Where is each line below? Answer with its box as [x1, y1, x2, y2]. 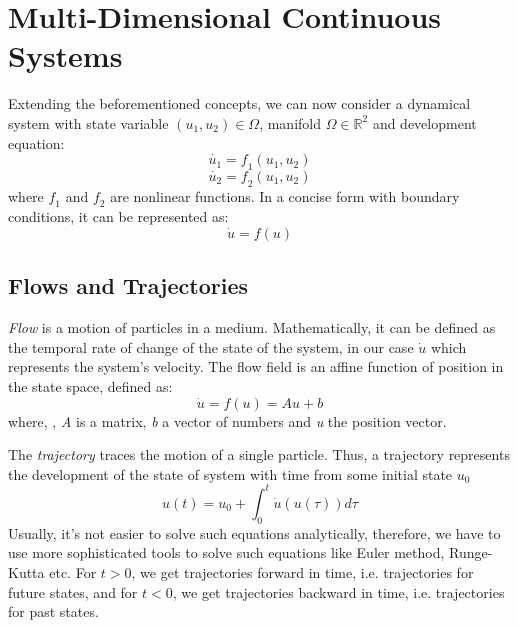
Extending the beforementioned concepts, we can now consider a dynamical [8, 93, 471, 114]
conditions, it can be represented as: [8, 206, 229, 227]
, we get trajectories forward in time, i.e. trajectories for [131, 561, 474, 582]
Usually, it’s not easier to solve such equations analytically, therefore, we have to [8, 522, 501, 543]
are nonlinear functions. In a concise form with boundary [110, 185, 460, 206]
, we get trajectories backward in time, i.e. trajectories [172, 581, 505, 602]
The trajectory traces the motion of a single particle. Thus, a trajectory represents [8, 444, 510, 465]
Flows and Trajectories [8, 270, 248, 301]
